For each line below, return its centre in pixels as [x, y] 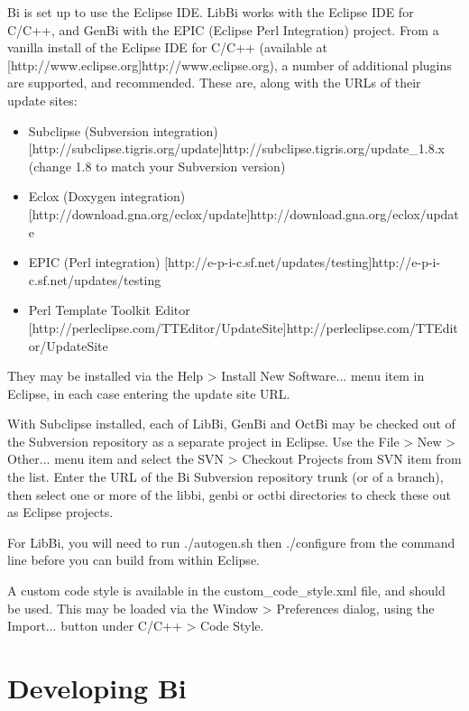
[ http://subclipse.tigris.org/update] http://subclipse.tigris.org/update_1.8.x [237, 148]
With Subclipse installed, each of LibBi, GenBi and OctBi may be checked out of [231, 424]
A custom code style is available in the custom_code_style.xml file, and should [226, 591]
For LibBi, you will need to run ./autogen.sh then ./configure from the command [231, 542]
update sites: [42, 100]
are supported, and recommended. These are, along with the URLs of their [214, 83]
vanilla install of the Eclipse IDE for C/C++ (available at [168, 47]
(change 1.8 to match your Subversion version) [157, 166]
